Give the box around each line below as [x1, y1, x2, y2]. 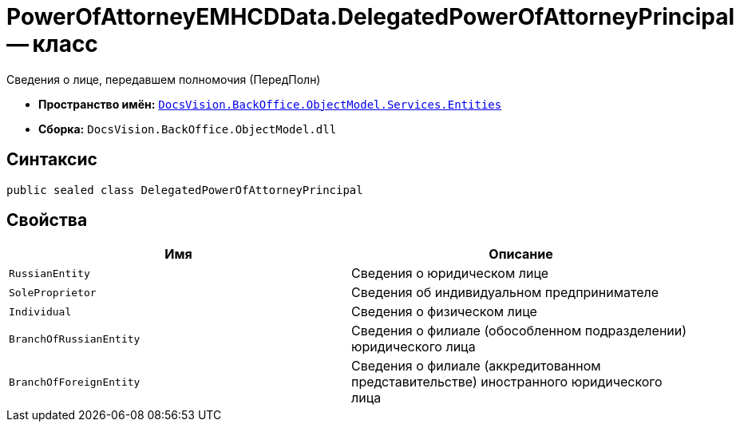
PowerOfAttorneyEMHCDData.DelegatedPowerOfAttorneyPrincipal [6, 3, 735, 30]
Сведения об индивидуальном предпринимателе [351, 284, 659, 301]
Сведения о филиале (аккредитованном [351, 358, 601, 374]
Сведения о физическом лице [351, 303, 537, 320]
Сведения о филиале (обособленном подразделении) [351, 323, 687, 339]
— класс [6, 30, 98, 57]
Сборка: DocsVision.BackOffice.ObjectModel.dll [38, 121, 337, 136]
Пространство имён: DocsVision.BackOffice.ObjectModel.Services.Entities [38, 97, 502, 111]
